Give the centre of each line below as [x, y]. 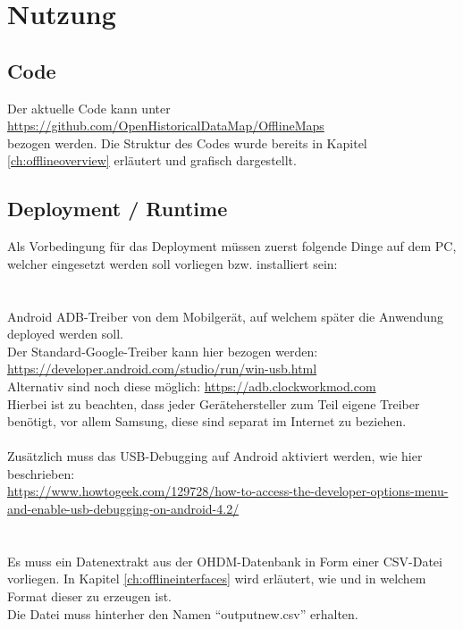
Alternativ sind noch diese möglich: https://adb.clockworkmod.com [192, 386]
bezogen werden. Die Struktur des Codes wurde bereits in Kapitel [187, 143]
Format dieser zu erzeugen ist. [90, 596]
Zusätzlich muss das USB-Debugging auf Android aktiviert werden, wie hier [215, 456]
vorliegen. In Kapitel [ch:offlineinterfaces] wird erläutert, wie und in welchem [217, 579]
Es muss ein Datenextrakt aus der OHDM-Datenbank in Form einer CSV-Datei [225, 561]
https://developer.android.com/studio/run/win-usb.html [162, 369]
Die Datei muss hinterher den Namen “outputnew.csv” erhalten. [183, 613]
